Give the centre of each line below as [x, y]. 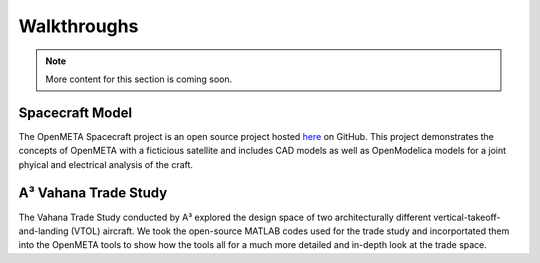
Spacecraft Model [75, 112]
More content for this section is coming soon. [139, 79]
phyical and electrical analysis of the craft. [106, 164]
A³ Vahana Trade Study [93, 193]
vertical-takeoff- [467, 217]
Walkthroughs [78, 26]
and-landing [43, 231]
